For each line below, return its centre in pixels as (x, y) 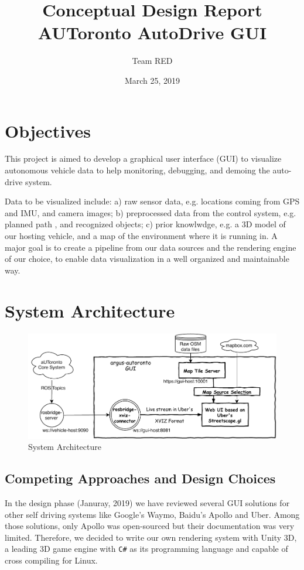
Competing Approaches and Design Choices (140, 478)
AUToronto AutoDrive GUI (152, 33)
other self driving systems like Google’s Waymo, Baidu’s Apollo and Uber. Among (152, 514)
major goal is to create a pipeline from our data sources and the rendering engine (151, 247)
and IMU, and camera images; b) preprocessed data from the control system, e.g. (151, 212)
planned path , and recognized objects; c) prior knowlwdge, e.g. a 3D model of (145, 224)
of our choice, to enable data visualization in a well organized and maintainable (147, 259)
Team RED (152, 61)
